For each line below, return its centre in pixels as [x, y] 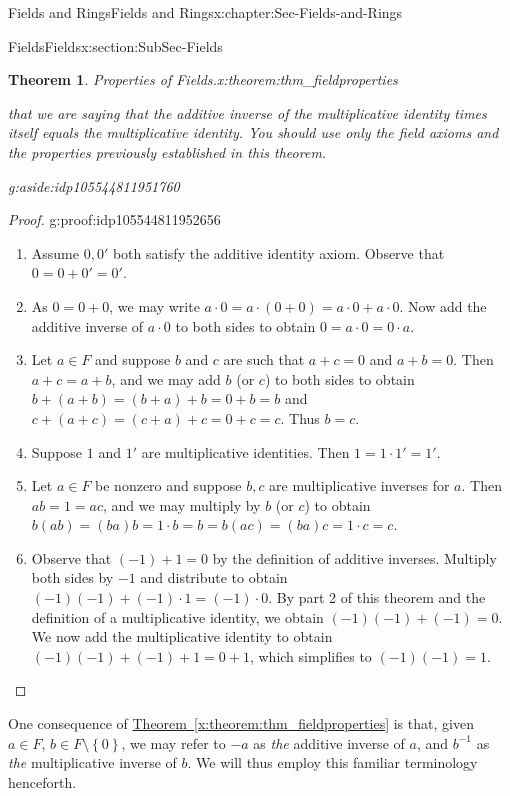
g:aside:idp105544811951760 [94, 185]
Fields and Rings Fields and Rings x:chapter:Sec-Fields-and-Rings [205, 12]
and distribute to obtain [214, 577]
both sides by [72, 577]
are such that [264, 359]
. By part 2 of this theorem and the [377, 597]
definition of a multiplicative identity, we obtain [177, 616]
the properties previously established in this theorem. [167, 151]
